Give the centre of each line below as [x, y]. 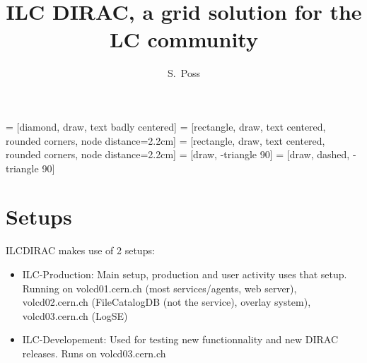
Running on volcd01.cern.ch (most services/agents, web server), [159, 288]
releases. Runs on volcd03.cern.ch [94, 353]
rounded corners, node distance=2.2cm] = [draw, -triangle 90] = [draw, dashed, [178, 154]
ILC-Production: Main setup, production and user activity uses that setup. [185, 274]
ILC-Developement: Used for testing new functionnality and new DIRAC [180, 339]
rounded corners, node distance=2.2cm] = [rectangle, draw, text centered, [165, 140]
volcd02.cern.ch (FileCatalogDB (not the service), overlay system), [167, 302]
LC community [184, 39]
